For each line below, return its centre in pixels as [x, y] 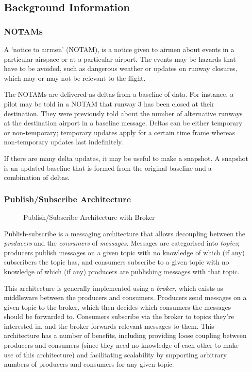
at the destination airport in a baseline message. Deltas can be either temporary [123, 123]
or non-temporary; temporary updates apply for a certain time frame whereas [119, 132]
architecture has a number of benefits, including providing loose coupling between [125, 335]
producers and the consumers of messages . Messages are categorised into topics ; [122, 243]
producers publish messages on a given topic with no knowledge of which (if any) [124, 252]
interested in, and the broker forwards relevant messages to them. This [109, 326]
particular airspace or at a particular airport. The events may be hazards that [120, 59]
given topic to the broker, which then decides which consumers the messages [118, 307]
